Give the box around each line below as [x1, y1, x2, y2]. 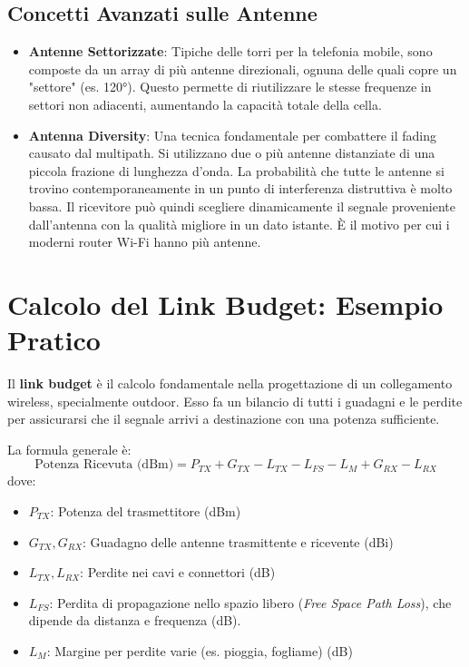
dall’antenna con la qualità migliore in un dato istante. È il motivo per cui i [28, 214, 450, 233]
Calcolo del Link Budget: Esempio [7, 285, 444, 322]
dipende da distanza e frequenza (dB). [28, 611, 241, 630]
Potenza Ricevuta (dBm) [34, 458, 174, 472]
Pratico [7, 321, 101, 358]
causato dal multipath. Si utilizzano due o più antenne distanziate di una [28, 143, 435, 162]
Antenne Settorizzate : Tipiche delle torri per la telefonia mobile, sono [28, 42, 433, 61]
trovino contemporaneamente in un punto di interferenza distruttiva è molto [28, 179, 453, 198]
